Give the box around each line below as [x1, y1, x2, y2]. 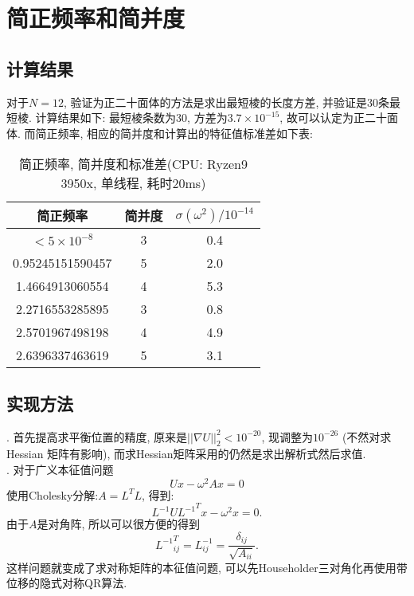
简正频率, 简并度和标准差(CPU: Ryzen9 [18, 155, 248, 174]
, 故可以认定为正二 [279, 109, 376, 126]
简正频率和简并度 [6, 2, 186, 34]
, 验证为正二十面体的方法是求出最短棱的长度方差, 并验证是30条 [63, 93, 390, 110]
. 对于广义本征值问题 [6, 461, 114, 477]
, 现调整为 [261, 428, 314, 445]
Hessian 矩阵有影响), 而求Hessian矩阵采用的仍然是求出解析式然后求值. [6, 445, 366, 462]
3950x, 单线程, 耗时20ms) [61, 174, 206, 193]
